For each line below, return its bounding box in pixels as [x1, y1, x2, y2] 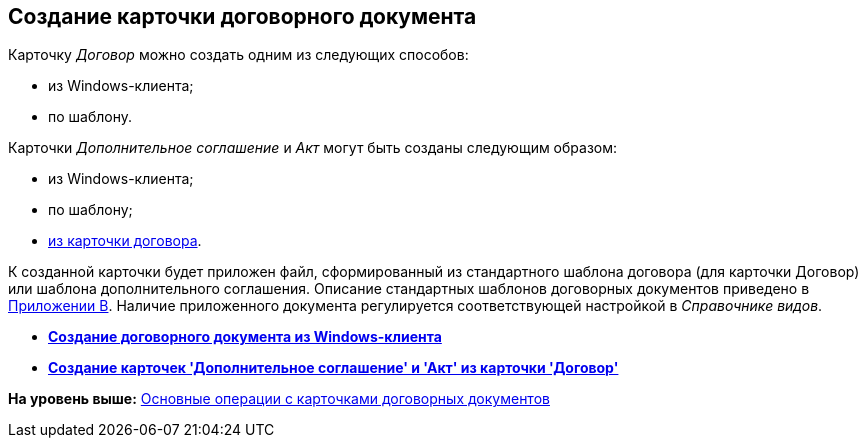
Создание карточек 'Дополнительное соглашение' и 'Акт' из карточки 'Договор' [48, 359, 619, 377]
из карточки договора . [48, 232, 202, 250]
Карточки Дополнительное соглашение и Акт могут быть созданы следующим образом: [8, 139, 618, 157]
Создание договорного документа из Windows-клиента [48, 328, 442, 346]
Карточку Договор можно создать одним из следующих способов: [8, 46, 469, 64]
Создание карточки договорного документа [8, 4, 477, 29]
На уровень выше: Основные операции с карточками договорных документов [8, 390, 550, 408]
